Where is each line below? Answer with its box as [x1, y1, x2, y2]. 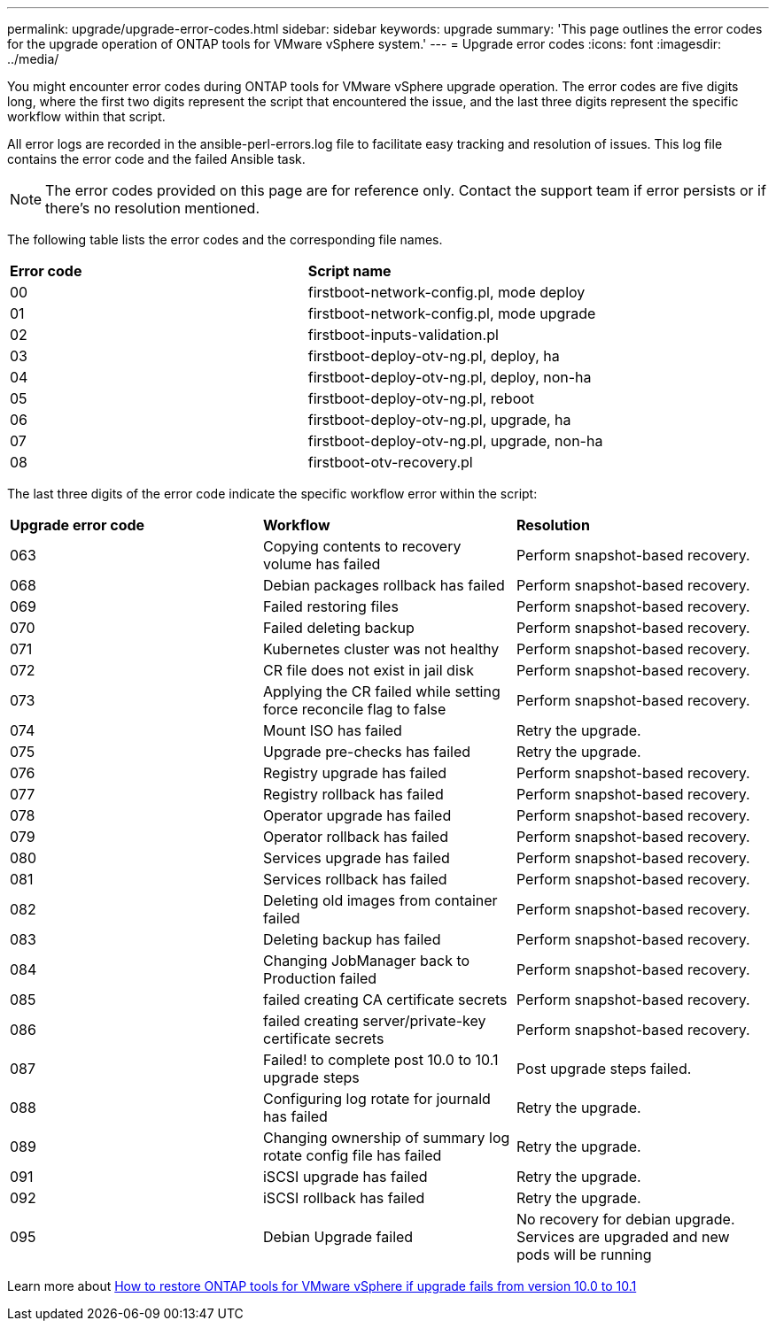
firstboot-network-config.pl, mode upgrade [307, 305, 596, 322]
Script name [307, 262, 392, 280]
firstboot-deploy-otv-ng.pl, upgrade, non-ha [307, 432, 603, 450]
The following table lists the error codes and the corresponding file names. [7, 232, 443, 247]
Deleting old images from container [262, 892, 498, 909]
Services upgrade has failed [262, 849, 450, 867]
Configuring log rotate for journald [262, 1090, 491, 1108]
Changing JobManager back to [262, 952, 470, 969]
